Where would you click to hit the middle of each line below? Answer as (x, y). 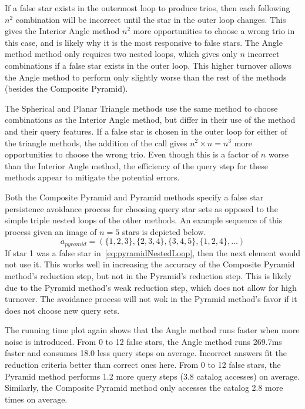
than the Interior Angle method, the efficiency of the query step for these (136, 165)
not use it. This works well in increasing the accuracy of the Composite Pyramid (150, 264)
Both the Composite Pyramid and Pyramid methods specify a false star (134, 197)
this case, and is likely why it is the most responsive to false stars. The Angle (144, 42)
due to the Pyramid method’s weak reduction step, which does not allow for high (151, 287)
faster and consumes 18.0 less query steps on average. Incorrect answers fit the (146, 353)
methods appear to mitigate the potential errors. (92, 177)
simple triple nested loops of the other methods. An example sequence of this (144, 220)
